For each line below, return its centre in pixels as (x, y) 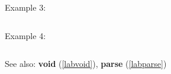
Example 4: (25, 35)
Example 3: (25, 7)
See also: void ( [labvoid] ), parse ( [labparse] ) (86, 64)
